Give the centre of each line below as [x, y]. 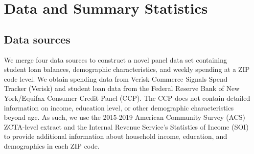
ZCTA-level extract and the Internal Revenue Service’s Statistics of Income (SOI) [126, 126]
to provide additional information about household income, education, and [116, 136]
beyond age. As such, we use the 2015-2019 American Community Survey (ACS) [125, 117]
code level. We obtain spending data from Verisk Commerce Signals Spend [116, 78]
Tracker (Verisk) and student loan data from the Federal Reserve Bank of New [122, 88]
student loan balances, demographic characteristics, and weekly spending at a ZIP [127, 69]
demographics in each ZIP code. [52, 145]
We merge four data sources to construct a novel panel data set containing [115, 59]
